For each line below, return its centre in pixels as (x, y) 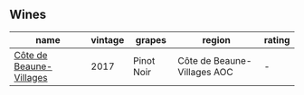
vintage (108, 39)
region (216, 39)
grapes (151, 39)
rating (277, 39)
